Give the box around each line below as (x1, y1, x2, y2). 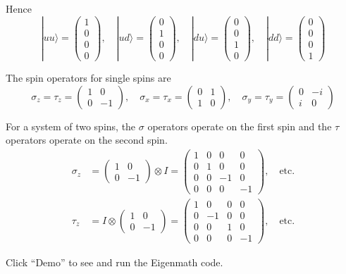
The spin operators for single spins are (6, 70, 171, 85)
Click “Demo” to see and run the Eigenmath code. (6, 255, 223, 270)
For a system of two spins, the (6, 118, 136, 133)
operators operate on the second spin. (6, 132, 168, 147)
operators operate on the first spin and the (147, 118, 332, 133)
